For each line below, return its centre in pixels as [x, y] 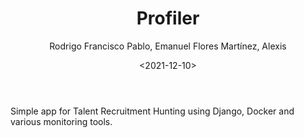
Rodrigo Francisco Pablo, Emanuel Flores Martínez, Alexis [168, 46]
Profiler [168, 18]
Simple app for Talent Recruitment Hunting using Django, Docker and [152, 111]
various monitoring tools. [61, 121]
